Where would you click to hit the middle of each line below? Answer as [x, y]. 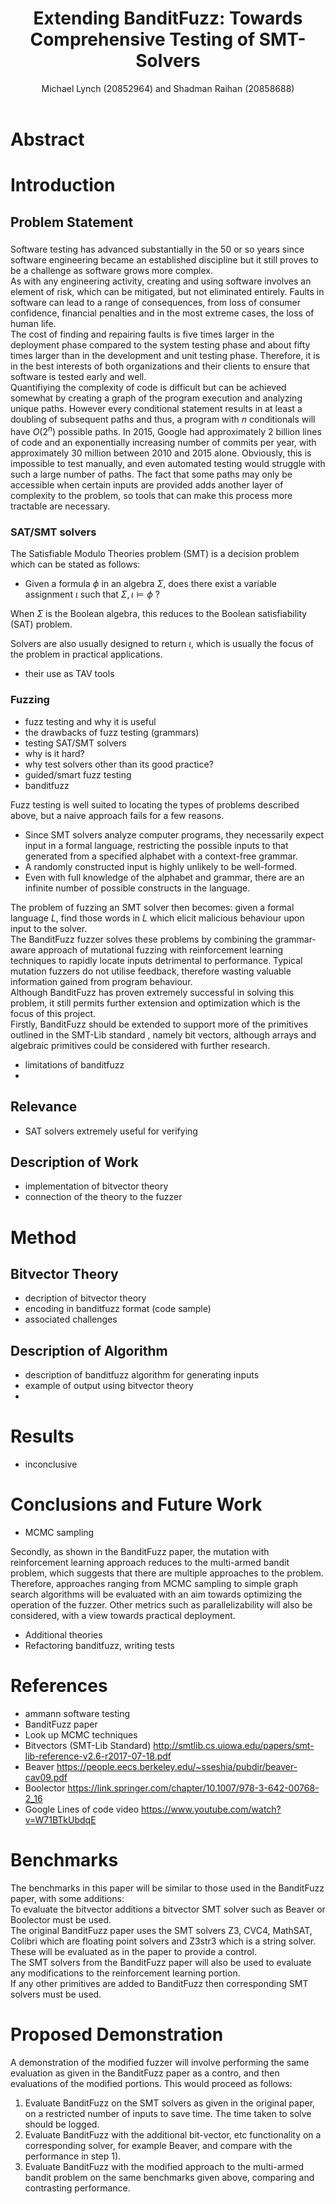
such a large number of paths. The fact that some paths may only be [151, 474]
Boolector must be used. [61, 1919]
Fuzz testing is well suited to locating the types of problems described [155, 804]
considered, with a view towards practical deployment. [123, 1615]
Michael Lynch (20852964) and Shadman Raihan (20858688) [168, 88]
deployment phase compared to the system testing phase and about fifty [160, 345]
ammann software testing [77, 1713]
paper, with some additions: [67, 1898]
